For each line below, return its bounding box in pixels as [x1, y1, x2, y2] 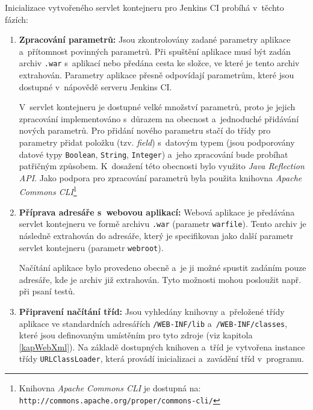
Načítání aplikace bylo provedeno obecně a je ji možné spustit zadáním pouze [19, 261, 306, 274]
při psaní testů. [19, 285, 75, 297]
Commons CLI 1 [19, 184, 77, 198]
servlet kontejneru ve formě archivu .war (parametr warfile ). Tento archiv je [19, 217, 306, 230]
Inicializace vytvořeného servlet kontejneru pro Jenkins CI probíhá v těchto [5, 1, 284, 13]
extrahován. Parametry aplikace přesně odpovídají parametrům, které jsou [19, 69, 294, 81]
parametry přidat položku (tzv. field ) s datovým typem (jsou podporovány [19, 136, 295, 148]
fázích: [5, 13, 28, 25]
